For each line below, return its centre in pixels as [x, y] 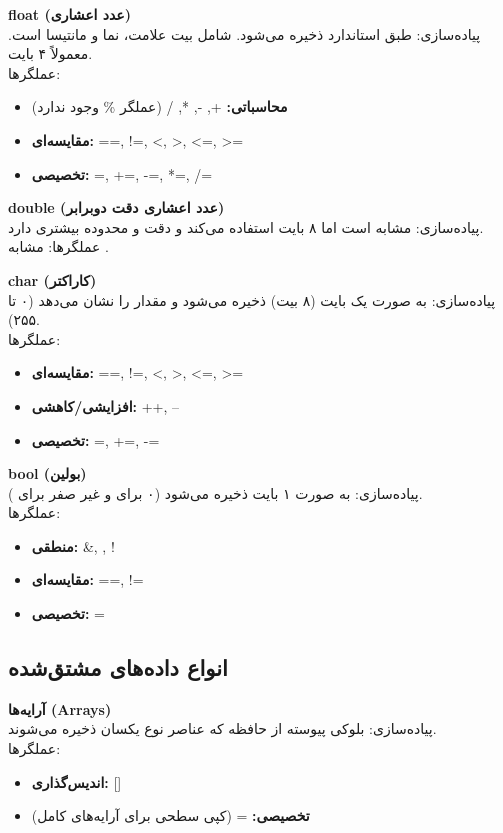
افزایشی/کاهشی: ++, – [105, 405]
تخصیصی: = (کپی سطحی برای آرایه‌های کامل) [170, 815]
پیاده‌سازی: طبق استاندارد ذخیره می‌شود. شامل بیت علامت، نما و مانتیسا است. [244, 33]
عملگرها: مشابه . [58, 246]
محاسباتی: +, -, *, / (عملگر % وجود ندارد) [159, 106]
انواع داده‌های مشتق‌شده [118, 667]
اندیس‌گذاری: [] [76, 781]
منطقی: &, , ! [73, 545]
